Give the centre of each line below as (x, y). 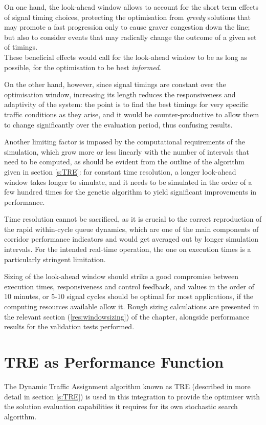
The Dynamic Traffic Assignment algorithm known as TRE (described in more (127, 386)
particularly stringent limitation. (55, 259)
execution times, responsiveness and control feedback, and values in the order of (129, 286)
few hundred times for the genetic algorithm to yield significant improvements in (130, 192)
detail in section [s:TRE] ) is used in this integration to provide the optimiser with (132, 396)
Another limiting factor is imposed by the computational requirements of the (125, 142)
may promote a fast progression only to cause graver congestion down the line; (127, 27)
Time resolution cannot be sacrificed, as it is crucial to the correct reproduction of (133, 219)
